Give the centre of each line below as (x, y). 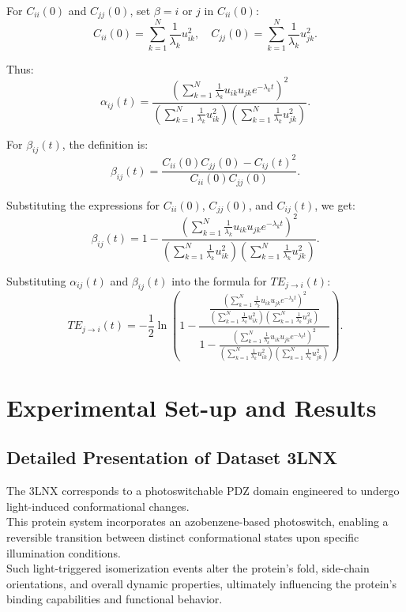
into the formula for (219, 280)
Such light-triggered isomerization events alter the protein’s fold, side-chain (188, 568)
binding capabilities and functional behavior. (115, 599)
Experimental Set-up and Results (192, 407)
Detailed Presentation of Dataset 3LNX (172, 457)
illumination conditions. (64, 552)
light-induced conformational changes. (98, 506)
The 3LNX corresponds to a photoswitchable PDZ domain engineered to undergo (203, 491)
